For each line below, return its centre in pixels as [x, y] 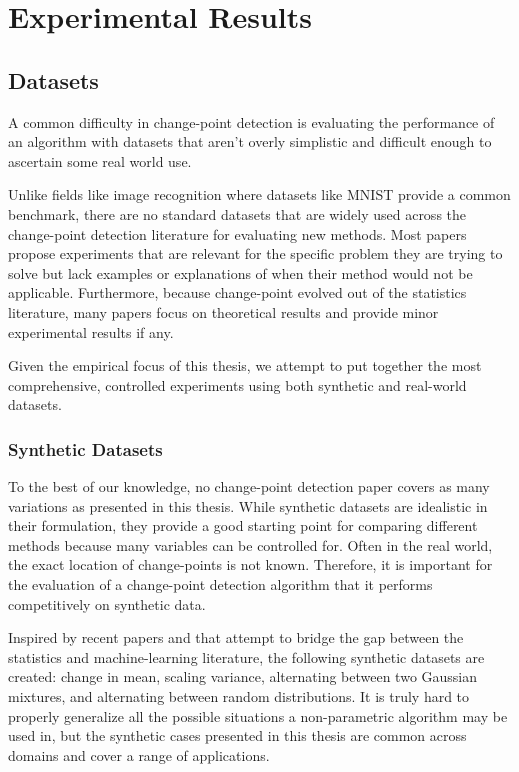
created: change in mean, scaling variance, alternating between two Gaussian [243, 676]
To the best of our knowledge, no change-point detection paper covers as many [249, 486]
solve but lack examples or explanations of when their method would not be [240, 272]
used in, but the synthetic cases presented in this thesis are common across [237, 735]
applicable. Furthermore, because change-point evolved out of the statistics [237, 292]
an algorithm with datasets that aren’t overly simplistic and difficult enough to [250, 141]
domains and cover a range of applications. [139, 754]
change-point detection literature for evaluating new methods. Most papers [237, 233]
